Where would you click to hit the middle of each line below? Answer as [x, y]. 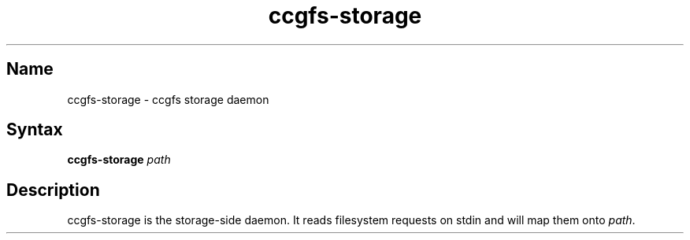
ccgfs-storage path [119, 160]
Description [53, 190]
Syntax [35, 130]
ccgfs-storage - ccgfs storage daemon [168, 99]
